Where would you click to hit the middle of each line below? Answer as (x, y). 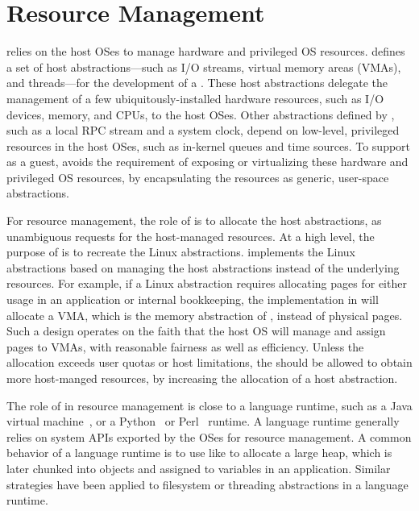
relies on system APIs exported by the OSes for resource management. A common (209, 436)
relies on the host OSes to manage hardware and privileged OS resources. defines (206, 51)
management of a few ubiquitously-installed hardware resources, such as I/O (195, 98)
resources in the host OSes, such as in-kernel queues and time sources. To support (209, 145)
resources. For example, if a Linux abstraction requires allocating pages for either (207, 283)
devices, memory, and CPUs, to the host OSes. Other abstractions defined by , (201, 114)
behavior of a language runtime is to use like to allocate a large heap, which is (199, 453)
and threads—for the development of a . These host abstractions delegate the (197, 83)
